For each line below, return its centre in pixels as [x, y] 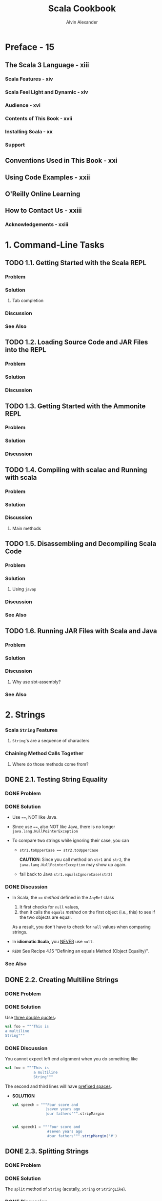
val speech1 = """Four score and [46, 1127]
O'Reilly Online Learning [43, 194]
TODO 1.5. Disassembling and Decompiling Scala [81, 544]
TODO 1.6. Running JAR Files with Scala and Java [81, 631]
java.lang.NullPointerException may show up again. [73, 865]
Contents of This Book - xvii [39, 119]
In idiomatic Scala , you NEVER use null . [53, 942]
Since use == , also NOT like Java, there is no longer [64, 827]
